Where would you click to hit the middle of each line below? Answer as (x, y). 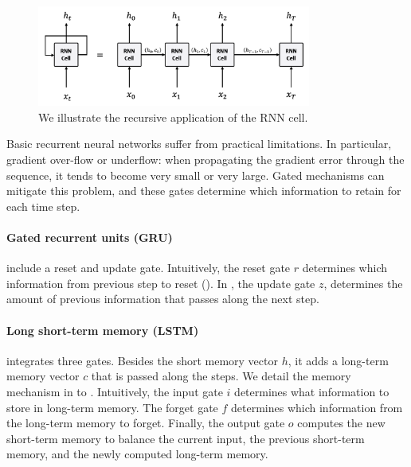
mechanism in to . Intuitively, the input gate (115, 391)
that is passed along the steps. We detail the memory (221, 376)
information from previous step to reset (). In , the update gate (161, 283)
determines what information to (312, 391)
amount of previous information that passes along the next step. (163, 299)
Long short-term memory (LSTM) (103, 330)
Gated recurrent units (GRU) (90, 237)
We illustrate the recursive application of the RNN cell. (173, 117)
